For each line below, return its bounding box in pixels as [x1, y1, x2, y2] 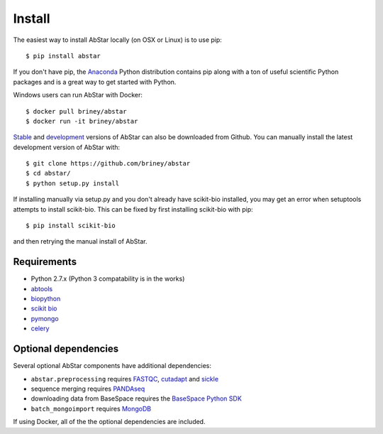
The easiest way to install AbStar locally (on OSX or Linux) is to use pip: [13, 36, 223, 44]
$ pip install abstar [26, 52, 101, 60]
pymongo [30, 314, 60, 322]
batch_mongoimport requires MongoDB [30, 404, 152, 413]
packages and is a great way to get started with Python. [13, 77, 177, 86]
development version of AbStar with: [13, 143, 121, 151]
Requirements [13, 256, 77, 268]
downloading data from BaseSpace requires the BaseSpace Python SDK [30, 394, 243, 403]
